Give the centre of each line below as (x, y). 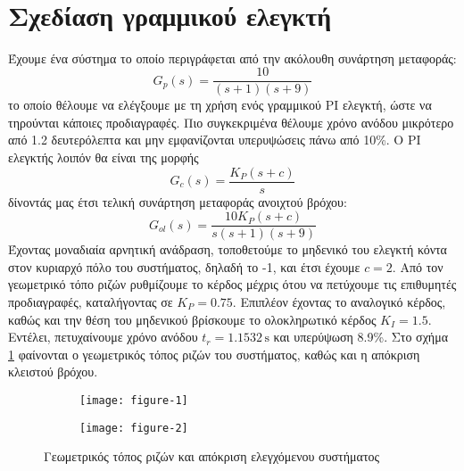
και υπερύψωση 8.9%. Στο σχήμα (361, 337)
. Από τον (418, 266)
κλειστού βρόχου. (53, 372)
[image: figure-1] (134, 401)
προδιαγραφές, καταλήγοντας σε (91, 302)
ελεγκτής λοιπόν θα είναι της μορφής (104, 157)
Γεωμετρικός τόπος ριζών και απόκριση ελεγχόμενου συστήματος (212, 456)
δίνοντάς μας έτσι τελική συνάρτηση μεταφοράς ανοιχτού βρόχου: (178, 201)
